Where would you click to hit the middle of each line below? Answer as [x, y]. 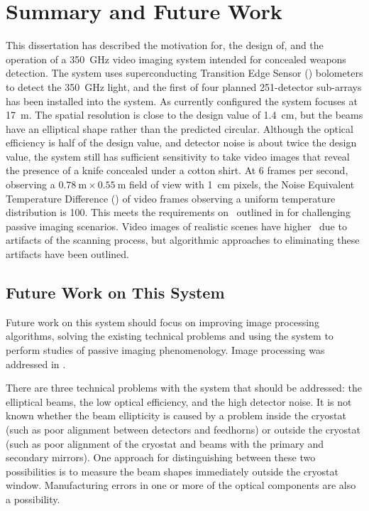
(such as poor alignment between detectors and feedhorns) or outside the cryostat [183, 429]
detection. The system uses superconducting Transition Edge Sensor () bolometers [184, 73]
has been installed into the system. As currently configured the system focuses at [182, 101]
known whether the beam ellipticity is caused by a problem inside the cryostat [176, 415]
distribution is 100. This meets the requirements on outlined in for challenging [178, 212]
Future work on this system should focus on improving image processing [163, 322]
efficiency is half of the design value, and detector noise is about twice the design [181, 142]
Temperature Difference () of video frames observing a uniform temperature [171, 198]
